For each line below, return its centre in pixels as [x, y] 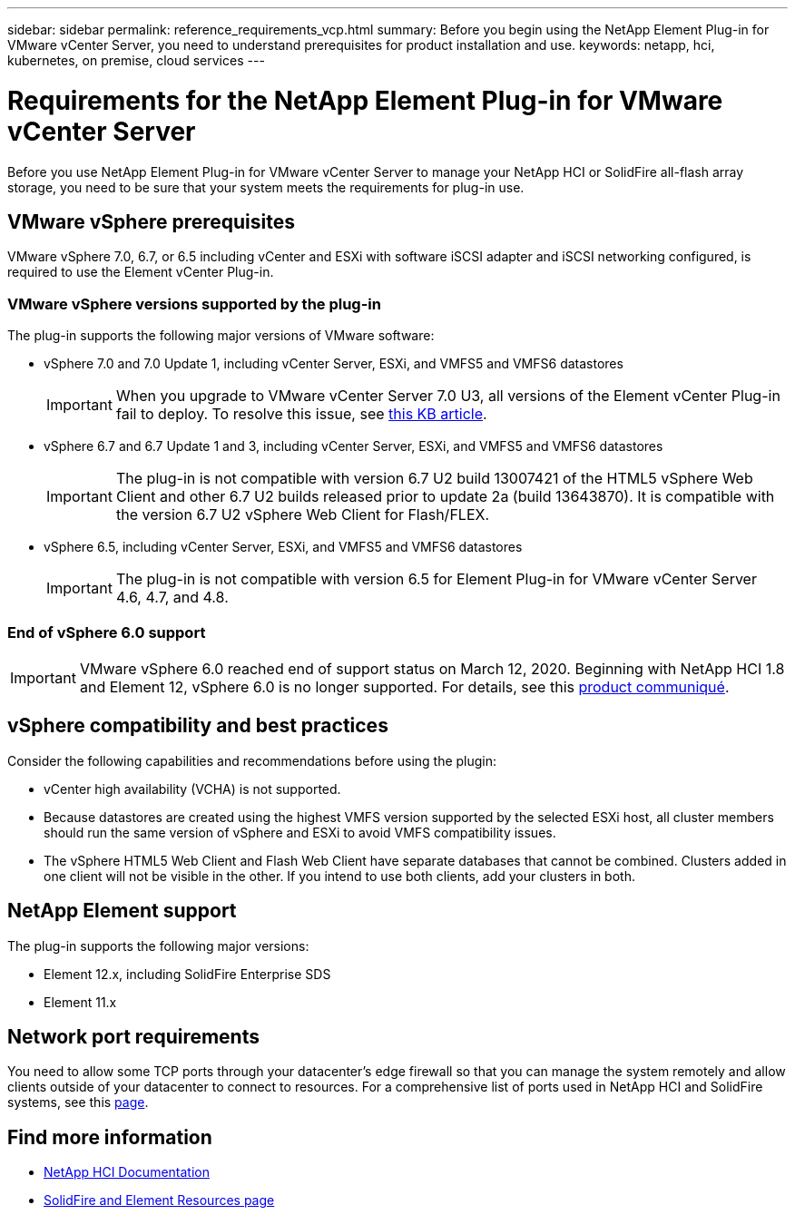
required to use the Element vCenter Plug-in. [141, 272]
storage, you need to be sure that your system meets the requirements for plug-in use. [266, 187]
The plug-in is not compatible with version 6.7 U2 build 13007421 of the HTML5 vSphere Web [434, 479]
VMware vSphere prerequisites [151, 221]
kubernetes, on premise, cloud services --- [136, 60]
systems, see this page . [78, 1102]
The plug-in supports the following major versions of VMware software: [221, 336]
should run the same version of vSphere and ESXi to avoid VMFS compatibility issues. [300, 832]
